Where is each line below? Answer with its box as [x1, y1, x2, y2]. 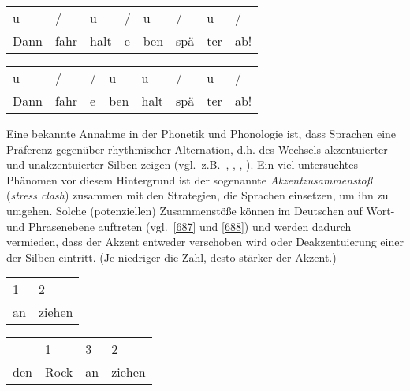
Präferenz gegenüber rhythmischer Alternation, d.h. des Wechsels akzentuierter [6, 140, 388, 157]
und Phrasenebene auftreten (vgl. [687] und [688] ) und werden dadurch [6, 218, 352, 234]
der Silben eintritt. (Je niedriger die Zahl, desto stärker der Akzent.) [6, 248, 337, 265]
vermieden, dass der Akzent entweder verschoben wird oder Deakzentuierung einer [6, 233, 404, 250]
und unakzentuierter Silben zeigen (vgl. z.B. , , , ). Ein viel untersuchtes [6, 156, 359, 173]
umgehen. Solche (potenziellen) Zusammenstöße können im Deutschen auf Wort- [6, 202, 395, 218]
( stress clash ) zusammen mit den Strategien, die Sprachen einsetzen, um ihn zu [6, 187, 389, 203]
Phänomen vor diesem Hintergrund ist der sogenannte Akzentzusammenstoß [6, 171, 373, 188]
